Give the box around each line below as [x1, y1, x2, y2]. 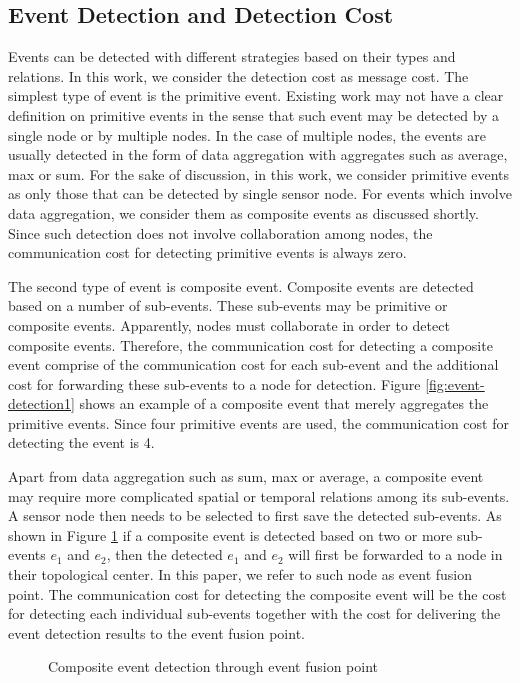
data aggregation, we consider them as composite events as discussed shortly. [8, 202, 479, 223]
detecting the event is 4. [8, 432, 155, 453]
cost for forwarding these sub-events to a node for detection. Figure [8, 373, 421, 394]
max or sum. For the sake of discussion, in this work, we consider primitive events [8, 163, 510, 184]
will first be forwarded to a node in [288, 544, 503, 565]
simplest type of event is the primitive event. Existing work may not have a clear [8, 85, 504, 106]
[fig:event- [425, 373, 485, 394]
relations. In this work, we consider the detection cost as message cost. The [8, 65, 469, 86]
